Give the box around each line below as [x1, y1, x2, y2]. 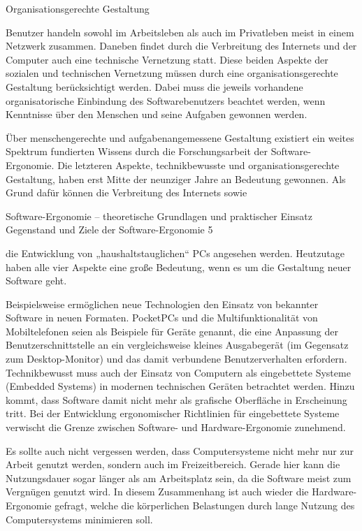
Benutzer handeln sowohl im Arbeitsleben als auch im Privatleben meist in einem [6, 24, 354, 39]
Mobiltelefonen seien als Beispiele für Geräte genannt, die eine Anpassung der [6, 323, 339, 338]
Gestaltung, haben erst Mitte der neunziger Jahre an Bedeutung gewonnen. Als [6, 171, 346, 186]
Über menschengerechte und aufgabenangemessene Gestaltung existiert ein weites [6, 130, 354, 145]
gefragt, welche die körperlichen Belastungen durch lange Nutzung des [55, 498, 355, 512]
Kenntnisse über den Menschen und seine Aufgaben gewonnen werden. [6, 107, 307, 122]
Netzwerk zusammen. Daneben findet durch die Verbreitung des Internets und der [6, 38, 357, 53]
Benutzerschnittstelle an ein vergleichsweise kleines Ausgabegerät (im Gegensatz [6, 337, 349, 352]
